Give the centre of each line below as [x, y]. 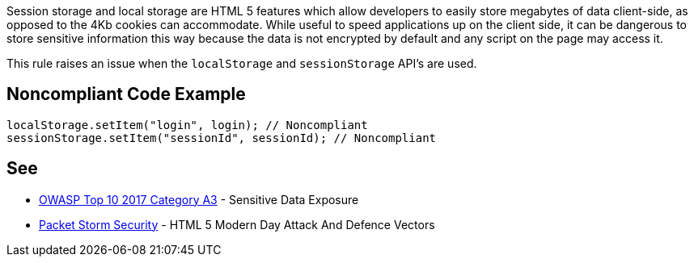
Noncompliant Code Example [126, 94]
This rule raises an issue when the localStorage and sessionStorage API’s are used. [242, 63]
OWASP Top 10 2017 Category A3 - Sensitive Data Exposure [199, 199]
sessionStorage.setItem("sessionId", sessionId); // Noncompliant [222, 138]
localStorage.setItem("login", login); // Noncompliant [187, 125]
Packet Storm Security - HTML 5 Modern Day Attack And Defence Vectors [237, 224]
